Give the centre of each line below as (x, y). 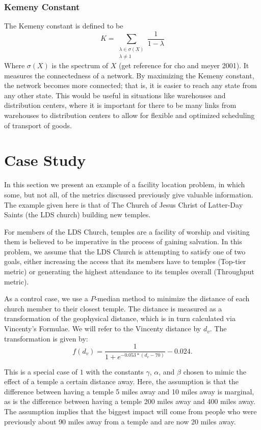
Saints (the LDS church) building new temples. (77, 214)
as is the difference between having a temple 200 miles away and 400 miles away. (130, 401)
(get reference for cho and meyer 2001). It (184, 65)
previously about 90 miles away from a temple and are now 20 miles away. (120, 421)
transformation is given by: (46, 338)
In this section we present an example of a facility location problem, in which (125, 184)
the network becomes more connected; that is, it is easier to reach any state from (130, 85)
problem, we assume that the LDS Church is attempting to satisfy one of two (125, 251)
